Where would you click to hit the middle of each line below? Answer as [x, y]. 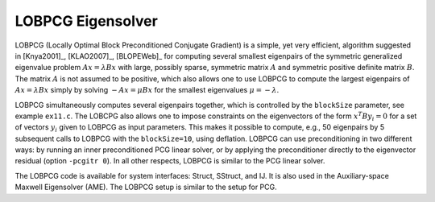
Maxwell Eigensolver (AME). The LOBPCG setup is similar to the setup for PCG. [146, 187]
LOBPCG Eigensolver [87, 21]
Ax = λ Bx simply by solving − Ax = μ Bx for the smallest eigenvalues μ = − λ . [147, 90]
